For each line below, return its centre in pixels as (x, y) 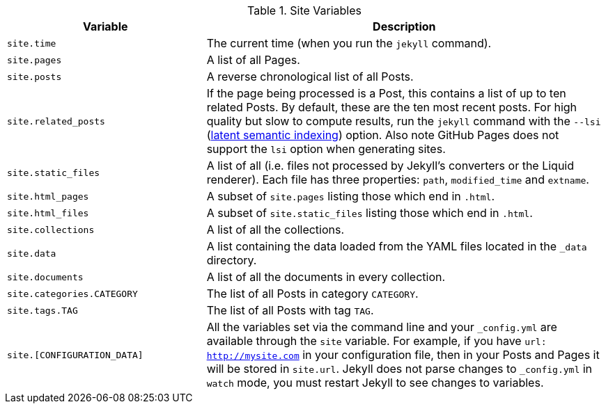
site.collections (51, 230)
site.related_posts (56, 121)
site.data (32, 253)
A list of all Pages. (253, 60)
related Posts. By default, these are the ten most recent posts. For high (392, 107)
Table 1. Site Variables (304, 10)
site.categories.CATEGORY (72, 294)
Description (404, 26)
